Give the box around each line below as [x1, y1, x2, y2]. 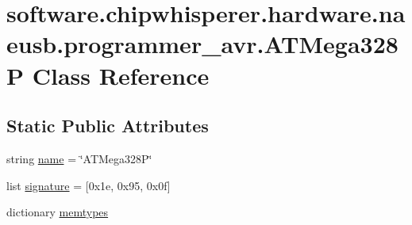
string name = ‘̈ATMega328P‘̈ [6, 150, 152, 166]
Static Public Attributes [6, 113, 209, 138]
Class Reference [32, 59, 210, 91]
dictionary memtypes [6, 204, 109, 220]
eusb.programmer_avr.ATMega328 [6, 28, 399, 60]
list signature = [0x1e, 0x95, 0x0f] [6, 177, 171, 193]
